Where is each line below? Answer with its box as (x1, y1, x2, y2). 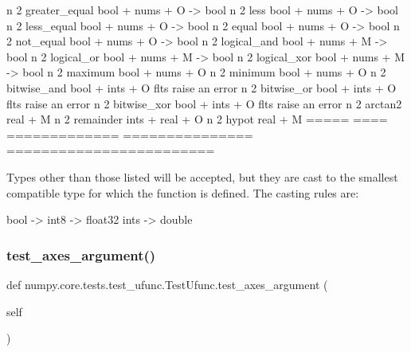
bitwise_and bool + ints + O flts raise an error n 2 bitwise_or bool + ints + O (6, 79, 397, 96)
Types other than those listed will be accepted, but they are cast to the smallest (6, 168, 398, 185)
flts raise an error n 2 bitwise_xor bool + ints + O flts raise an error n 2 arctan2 (6, 95, 402, 111)
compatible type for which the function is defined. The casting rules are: (6, 184, 359, 201)
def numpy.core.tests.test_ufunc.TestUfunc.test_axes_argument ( (6, 276, 328, 292)
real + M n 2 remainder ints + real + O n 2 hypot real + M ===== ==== (6, 111, 388, 127)
